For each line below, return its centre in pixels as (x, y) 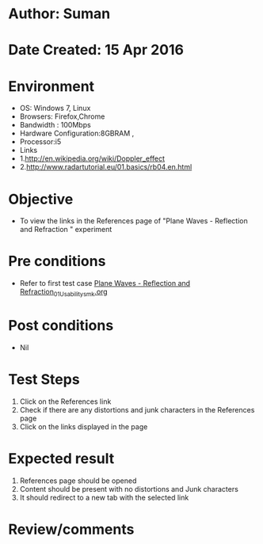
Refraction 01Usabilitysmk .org (64, 292)
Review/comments (71, 529)
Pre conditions (57, 261)
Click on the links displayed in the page (84, 426)
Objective (41, 199)
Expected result (61, 459)
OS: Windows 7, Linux (55, 108)
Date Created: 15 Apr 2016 (96, 50)
